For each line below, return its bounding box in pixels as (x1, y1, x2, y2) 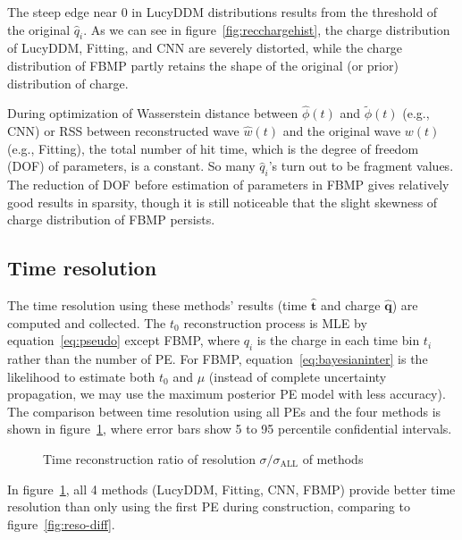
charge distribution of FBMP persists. (7, 210, 215, 229)
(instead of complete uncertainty (208, 367, 387, 385)
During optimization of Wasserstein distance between (7, 104, 298, 122)
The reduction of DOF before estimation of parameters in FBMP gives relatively (7, 174, 449, 193)
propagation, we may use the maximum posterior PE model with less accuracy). (7, 384, 446, 403)
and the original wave (282, 121, 401, 139)
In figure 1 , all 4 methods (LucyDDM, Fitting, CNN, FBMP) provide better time (7, 479, 456, 498)
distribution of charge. (7, 73, 129, 92)
